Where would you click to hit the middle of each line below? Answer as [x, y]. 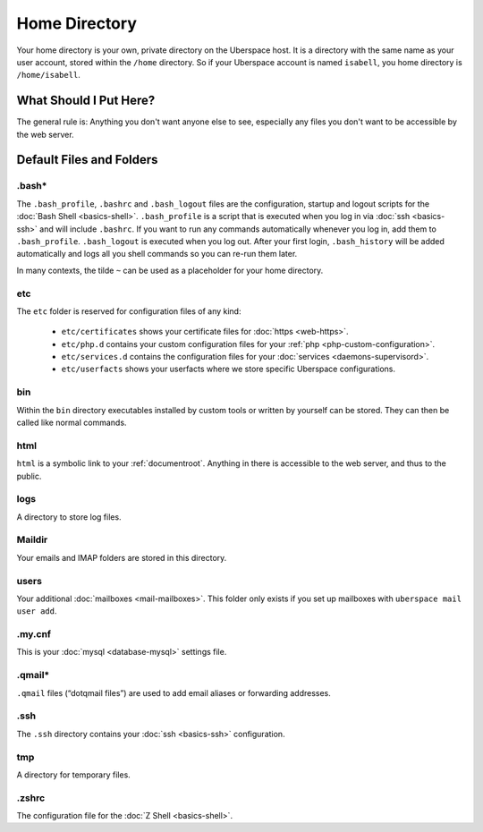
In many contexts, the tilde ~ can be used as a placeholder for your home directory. [170, 270]
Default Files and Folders [87, 160]
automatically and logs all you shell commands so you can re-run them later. [157, 254]
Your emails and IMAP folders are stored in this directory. [122, 557]
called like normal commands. [72, 422]
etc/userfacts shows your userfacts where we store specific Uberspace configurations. [228, 369]
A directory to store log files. [69, 517]
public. [29, 476]
